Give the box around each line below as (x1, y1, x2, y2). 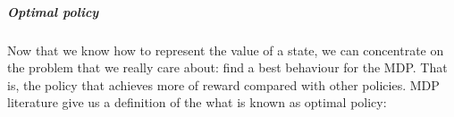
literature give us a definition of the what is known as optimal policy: (7, 93, 387, 112)
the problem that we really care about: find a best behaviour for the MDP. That (7, 58, 448, 77)
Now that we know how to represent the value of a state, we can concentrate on (7, 40, 444, 59)
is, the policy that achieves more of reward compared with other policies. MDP (7, 75, 440, 94)
